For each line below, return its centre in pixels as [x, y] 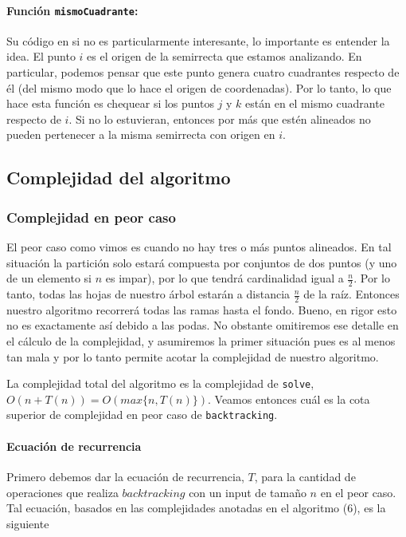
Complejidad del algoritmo [119, 178]
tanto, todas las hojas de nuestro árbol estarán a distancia [148, 294]
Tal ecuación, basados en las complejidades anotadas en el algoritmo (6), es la [196, 508]
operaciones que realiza [62, 492]
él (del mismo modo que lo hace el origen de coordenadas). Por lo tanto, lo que [199, 87]
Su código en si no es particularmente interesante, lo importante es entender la [198, 40]
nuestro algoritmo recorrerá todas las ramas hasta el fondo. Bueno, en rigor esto [202, 309]
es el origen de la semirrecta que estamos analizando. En [224, 56]
